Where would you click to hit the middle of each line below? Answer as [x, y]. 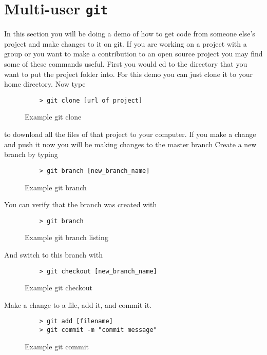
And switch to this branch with [53, 254]
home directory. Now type [45, 84]
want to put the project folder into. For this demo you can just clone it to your [128, 74]
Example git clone [53, 117]
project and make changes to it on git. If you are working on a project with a [126, 43]
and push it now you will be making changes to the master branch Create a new [130, 144]
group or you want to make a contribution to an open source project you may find [133, 54]
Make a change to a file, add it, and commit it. [78, 304]
